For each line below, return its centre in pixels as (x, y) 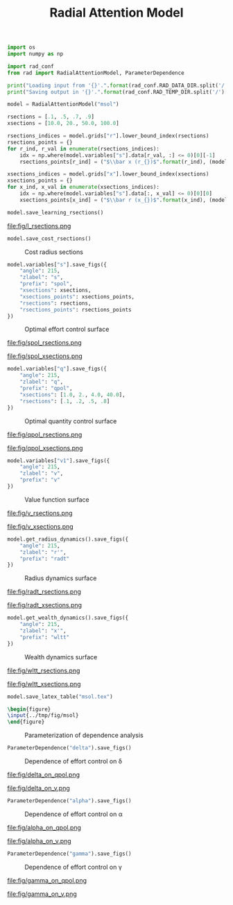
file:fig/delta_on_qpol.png (44, 775)
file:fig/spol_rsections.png (44, 343)
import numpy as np (35, 54)
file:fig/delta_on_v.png (39, 788)
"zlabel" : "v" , (42, 473)
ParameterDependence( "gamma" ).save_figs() (69, 854)
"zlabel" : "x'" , (43, 631)
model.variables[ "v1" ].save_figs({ (59, 460)
